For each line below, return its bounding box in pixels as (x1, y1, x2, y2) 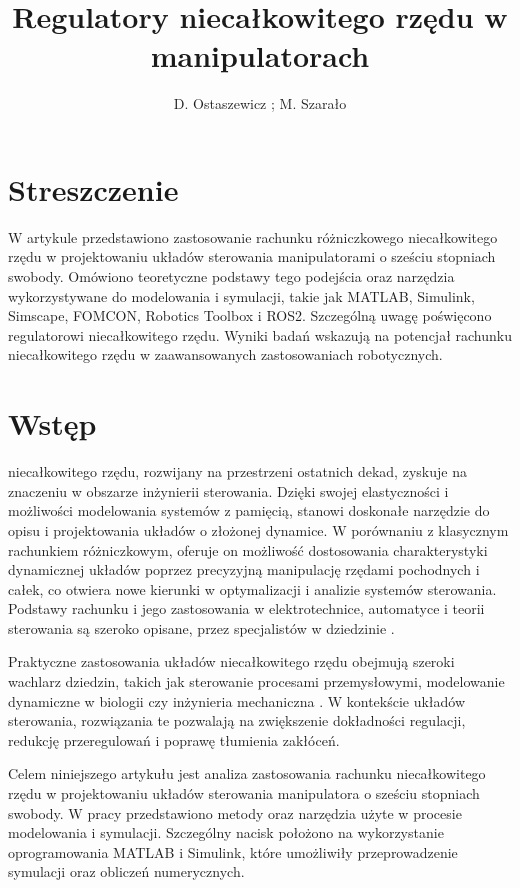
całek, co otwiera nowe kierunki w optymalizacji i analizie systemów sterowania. (8, 578, 497, 599)
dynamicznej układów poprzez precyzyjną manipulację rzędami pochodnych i (8, 559, 480, 580)
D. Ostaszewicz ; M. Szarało (173, 93, 347, 114)
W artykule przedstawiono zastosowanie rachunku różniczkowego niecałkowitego (8, 226, 498, 247)
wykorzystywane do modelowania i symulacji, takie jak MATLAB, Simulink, (8, 285, 475, 306)
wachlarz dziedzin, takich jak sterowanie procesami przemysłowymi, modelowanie (8, 671, 505, 692)
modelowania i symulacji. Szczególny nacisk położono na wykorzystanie (8, 822, 444, 843)
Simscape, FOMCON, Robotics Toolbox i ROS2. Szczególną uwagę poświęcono (8, 305, 492, 326)
